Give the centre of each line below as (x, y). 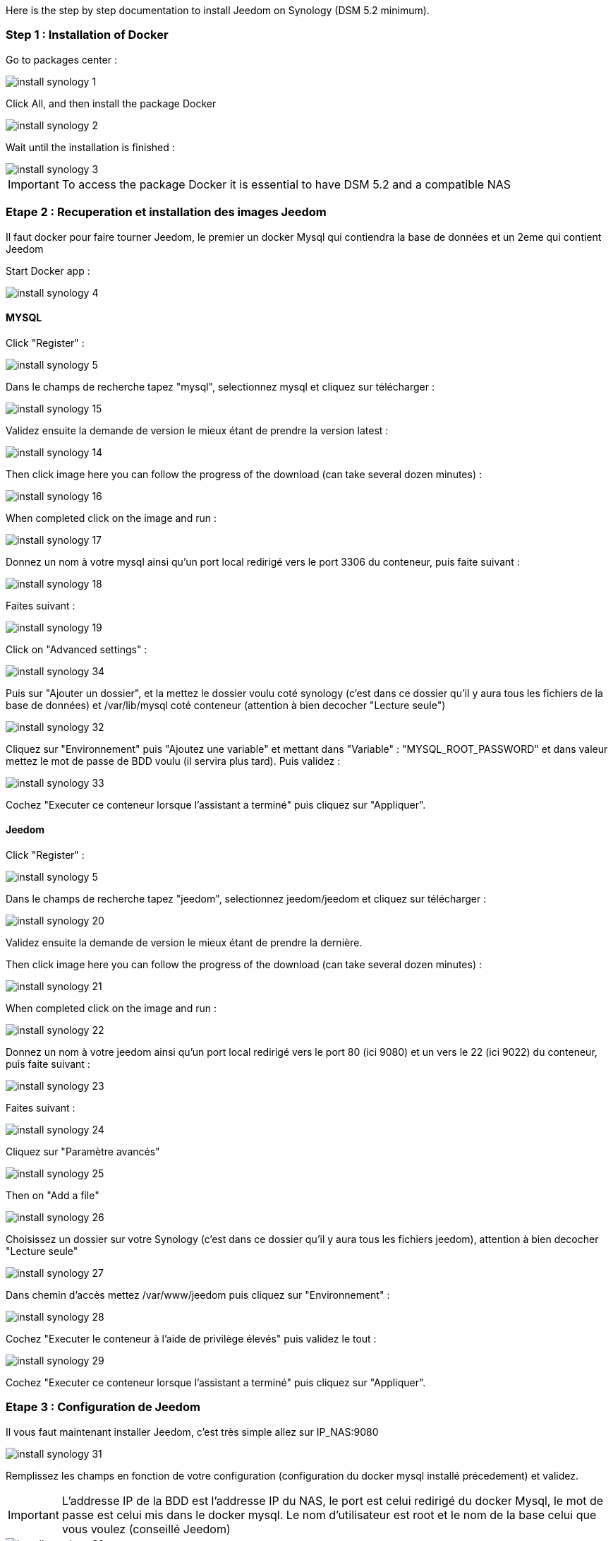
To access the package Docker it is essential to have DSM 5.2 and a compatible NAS (286, 184)
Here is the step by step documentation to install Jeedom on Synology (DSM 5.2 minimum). (218, 10)
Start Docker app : (48, 270)
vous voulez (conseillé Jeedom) (146, 1529)
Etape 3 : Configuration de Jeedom (103, 1407)
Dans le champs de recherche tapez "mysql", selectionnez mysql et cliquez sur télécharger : (220, 386)
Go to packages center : (62, 59)
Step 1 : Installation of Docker (87, 35)
